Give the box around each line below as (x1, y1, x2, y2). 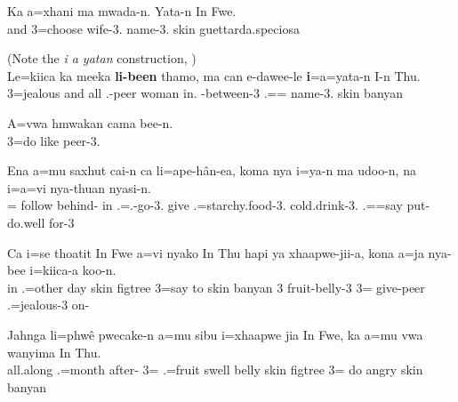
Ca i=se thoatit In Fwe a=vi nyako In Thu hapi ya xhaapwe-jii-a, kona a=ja (7, 243, 424, 261)
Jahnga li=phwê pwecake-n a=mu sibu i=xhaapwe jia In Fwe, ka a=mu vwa (7, 325, 423, 343)
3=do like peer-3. (7, 131, 100, 149)
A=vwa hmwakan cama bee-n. (7, 113, 173, 132)
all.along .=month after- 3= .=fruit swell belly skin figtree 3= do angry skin (7, 360, 423, 379)
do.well (7, 213, 45, 231)
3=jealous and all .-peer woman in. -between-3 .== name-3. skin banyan (7, 84, 404, 102)
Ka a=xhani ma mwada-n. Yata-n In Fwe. (7, 2, 237, 20)
